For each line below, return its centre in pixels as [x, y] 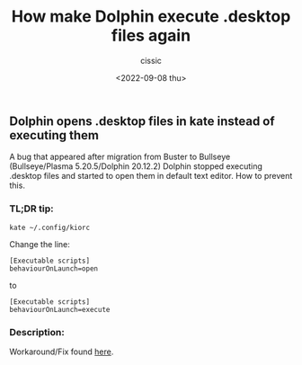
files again [151, 36]
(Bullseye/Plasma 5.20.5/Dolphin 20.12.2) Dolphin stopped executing [136, 166]
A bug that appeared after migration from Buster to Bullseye [120, 157]
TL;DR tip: [31, 209]
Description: [37, 332]
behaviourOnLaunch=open [54, 268]
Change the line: [40, 244]
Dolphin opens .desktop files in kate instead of [142, 121]
